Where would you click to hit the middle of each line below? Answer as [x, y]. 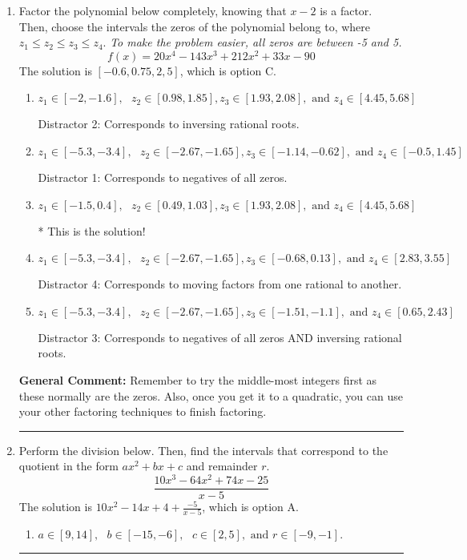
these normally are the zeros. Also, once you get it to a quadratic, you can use [211, 395]
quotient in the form [68, 466]
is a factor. [346, 10]
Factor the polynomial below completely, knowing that [153, 10]
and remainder [222, 466]
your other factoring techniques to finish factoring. [143, 411]
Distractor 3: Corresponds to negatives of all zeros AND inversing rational [220, 337]
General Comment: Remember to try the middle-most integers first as [198, 380]
